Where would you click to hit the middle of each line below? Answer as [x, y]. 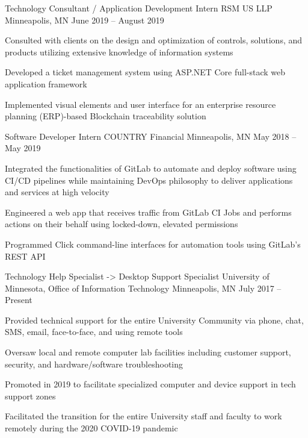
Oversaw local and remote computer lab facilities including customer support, [148, 352]
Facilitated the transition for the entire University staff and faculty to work [143, 416]
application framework [46, 83]
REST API [25, 256]
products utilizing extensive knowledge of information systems [119, 52]
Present [19, 300]
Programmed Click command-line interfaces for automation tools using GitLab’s [153, 244]
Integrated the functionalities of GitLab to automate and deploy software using [151, 168]
